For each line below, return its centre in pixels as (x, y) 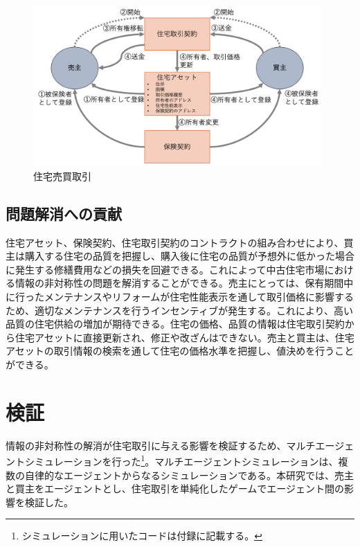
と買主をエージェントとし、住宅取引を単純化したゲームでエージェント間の (175, 488)
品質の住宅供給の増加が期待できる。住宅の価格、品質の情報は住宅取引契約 (175, 324)
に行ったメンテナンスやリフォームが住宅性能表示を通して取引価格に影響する (180, 296)
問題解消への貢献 (64, 213)
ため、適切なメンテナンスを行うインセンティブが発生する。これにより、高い (180, 310)
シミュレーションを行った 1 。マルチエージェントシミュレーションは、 (181, 460)
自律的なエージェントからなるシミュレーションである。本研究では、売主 (189, 475)
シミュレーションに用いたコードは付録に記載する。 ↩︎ (142, 536)
